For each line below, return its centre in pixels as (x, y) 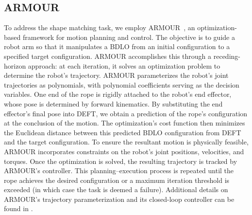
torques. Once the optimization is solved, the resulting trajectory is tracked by (121, 161)
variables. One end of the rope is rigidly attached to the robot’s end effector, (118, 94)
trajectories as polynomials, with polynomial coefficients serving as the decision (122, 84)
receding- (227, 56)
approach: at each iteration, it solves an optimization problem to (124, 65)
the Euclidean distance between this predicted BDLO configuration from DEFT (123, 132)
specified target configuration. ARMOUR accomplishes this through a (108, 56)
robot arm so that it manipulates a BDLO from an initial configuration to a (117, 46)
